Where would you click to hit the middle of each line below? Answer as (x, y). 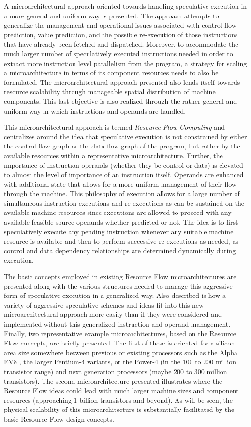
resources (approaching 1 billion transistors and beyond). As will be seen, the (118, 400)
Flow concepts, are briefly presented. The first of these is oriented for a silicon (119, 343)
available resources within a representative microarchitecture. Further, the (113, 155)
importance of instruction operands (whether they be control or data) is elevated (124, 165)
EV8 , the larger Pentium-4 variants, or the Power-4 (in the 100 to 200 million (120, 362)
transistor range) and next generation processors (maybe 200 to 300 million (116, 371)
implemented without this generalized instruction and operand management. (117, 324)
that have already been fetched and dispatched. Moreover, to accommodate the (121, 44)
